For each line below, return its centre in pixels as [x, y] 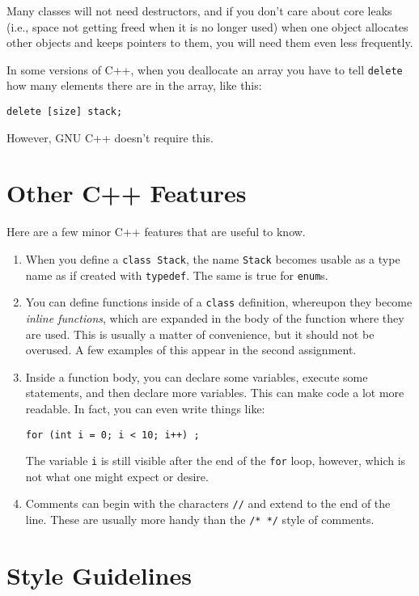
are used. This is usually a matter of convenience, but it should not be [200, 334]
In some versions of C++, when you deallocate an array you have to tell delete [205, 69]
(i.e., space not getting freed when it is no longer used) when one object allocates [207, 26]
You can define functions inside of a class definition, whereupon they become [219, 302]
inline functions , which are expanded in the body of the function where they [215, 317]
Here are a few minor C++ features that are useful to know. [156, 232]
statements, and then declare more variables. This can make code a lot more [215, 393]
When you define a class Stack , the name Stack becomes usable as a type [213, 259]
